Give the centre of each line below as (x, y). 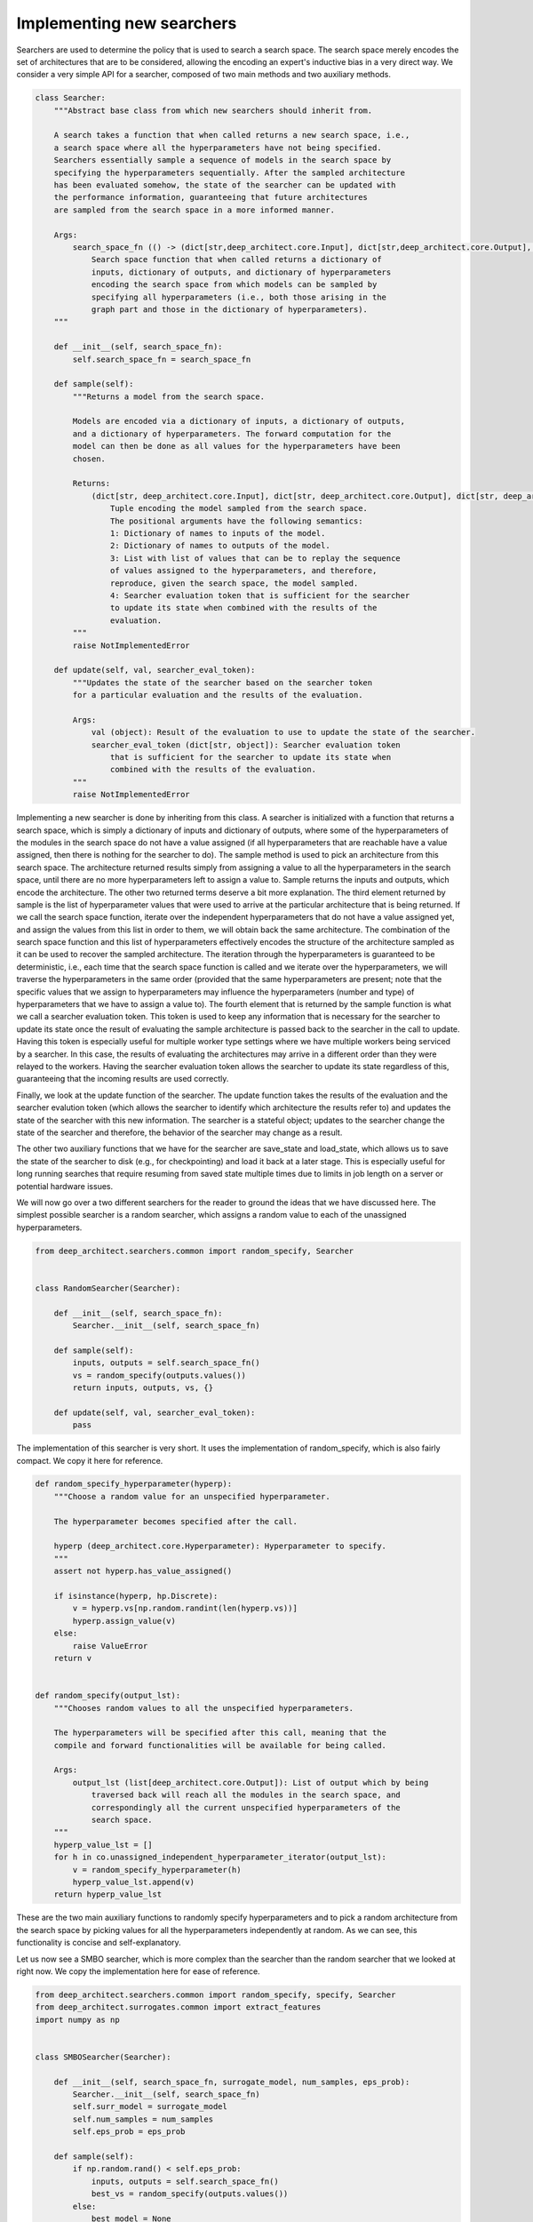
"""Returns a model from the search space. (169, 396)
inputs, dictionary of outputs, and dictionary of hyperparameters (241, 272)
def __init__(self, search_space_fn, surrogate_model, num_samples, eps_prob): (232, 2082)
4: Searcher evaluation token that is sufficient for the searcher (260, 595)
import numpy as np (77, 2019)
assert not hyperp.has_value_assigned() (143, 1571)
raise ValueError (110, 1646)
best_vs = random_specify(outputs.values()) (190, 2194)
